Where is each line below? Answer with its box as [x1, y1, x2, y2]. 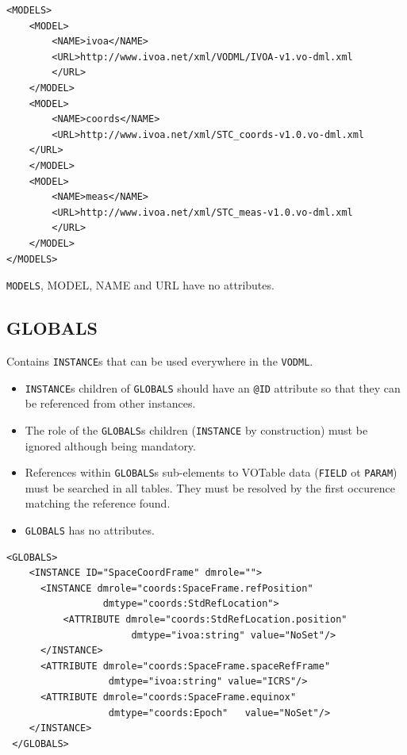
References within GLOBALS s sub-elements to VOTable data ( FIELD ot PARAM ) [25, 464, 397, 481]
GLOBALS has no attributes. [25, 521, 155, 538]
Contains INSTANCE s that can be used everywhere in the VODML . [6, 352, 313, 369]
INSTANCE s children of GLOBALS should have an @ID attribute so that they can [25, 379, 401, 396]
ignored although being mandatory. [25, 437, 196, 454]
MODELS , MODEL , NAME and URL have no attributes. [6, 277, 275, 293]
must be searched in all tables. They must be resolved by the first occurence [25, 479, 395, 496]
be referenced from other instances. [25, 395, 196, 412]
